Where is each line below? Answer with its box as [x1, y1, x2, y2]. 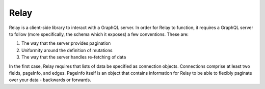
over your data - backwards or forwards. [9, 77, 91, 83]
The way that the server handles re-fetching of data [21, 54, 126, 60]
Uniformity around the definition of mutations [21, 47, 113, 53]
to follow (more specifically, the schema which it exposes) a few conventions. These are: [9, 31, 189, 37]
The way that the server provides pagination [21, 40, 111, 46]
